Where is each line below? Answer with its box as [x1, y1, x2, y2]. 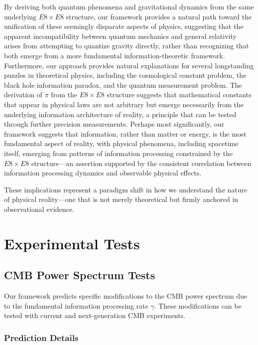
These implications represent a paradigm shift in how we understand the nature [4, 184, 248, 194]
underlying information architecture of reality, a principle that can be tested [4, 109, 237, 119]
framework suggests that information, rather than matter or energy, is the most [4, 128, 247, 139]
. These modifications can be [154, 300, 242, 311]
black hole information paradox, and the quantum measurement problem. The [4, 79, 242, 90]
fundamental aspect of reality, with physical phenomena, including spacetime [4, 138, 239, 149]
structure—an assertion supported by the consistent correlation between [31, 158, 252, 168]
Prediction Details [4, 331, 79, 344]
